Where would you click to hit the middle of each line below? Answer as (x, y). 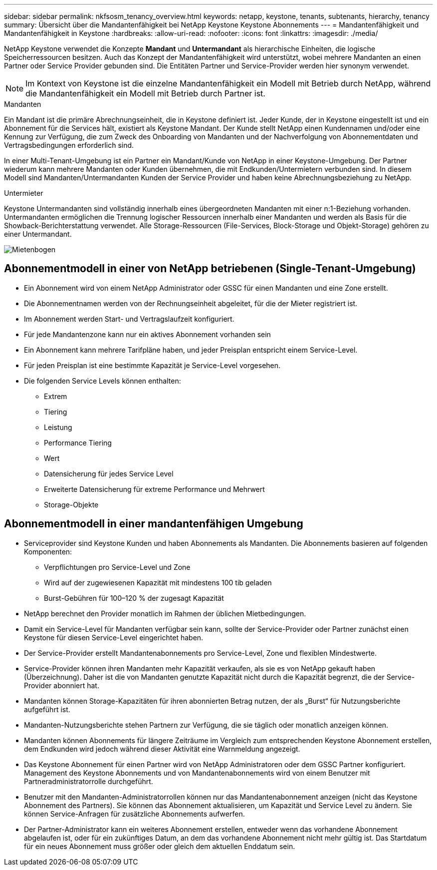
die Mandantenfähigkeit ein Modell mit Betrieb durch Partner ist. (145, 93)
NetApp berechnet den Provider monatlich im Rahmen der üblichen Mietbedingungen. (165, 613)
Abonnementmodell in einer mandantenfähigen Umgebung (154, 524)
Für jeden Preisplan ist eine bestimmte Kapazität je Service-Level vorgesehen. (152, 365)
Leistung (58, 427)
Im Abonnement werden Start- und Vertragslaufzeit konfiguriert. (129, 319)
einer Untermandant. (38, 234)
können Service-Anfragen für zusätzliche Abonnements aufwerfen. (134, 814)
